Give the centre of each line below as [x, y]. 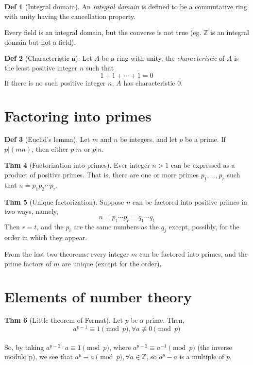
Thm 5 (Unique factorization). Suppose [64, 201]
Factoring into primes [78, 116]
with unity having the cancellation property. [70, 16]
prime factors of [28, 263]
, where [120, 347]
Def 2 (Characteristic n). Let [48, 58]
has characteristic [149, 82]
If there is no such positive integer [55, 82]
